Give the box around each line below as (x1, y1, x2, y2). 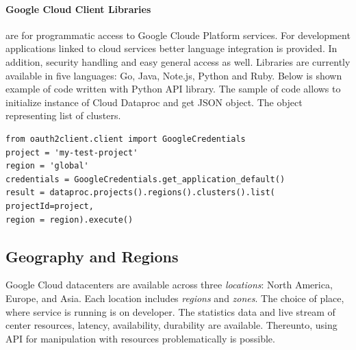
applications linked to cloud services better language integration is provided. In (5, 41, 338, 55)
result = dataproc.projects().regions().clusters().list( (5, 188, 275, 198)
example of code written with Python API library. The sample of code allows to (5, 82, 341, 96)
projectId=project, (5, 201, 94, 211)
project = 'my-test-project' (5, 147, 138, 158)
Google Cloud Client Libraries (5, 1, 151, 16)
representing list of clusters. (5, 108, 121, 123)
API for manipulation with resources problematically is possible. (5, 331, 275, 345)
